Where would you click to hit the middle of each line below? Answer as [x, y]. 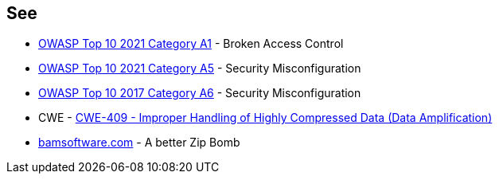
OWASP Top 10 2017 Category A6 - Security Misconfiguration [200, 93]
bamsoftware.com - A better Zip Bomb [139, 143]
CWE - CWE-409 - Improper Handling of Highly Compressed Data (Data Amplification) [265, 118]
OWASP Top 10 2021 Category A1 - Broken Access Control [191, 44]
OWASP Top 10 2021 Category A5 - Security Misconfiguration [200, 68]
